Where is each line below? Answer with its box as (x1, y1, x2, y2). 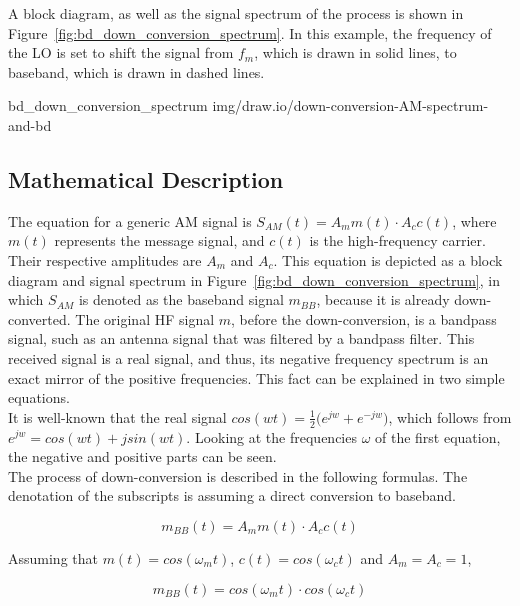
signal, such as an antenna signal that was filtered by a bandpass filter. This (8, 328, 475, 349)
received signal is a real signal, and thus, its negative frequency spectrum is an (8, 347, 489, 368)
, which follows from (388, 406, 512, 427)
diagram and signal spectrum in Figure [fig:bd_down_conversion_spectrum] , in (8, 269, 500, 290)
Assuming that (8, 547, 98, 568)
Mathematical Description (8, 163, 284, 194)
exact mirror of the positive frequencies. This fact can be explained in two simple (8, 367, 505, 388)
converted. (8, 308, 71, 329)
